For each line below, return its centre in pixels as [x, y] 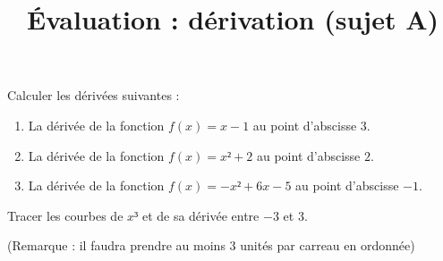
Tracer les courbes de [65, 215]
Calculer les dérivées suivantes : [94, 95]
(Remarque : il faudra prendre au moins [116, 245]
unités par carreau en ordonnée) [328, 245]
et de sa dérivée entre [200, 215]
